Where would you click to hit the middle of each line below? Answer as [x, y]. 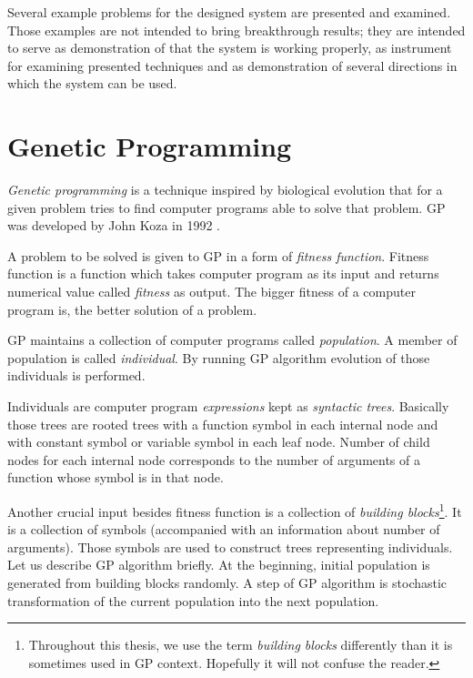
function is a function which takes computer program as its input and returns [223, 273]
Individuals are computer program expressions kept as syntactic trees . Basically [228, 406]
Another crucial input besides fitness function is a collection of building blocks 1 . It [235, 510]
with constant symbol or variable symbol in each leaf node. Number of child [219, 442]
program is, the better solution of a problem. [132, 309]
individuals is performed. [76, 375]
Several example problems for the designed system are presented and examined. [229, 12]
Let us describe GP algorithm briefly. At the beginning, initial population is [219, 565]
